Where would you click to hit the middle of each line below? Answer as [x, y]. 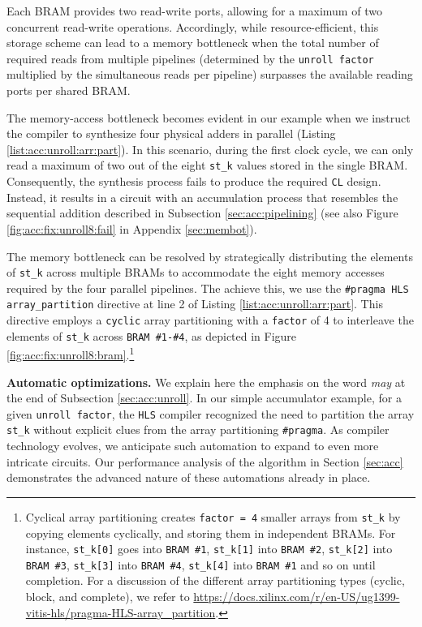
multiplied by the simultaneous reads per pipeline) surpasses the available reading [210, 74]
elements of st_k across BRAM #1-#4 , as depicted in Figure [152, 335]
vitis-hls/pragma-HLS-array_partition [121, 612]
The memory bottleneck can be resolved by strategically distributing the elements [210, 256]
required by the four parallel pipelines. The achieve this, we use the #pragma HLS [208, 288]
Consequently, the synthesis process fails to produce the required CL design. [194, 181]
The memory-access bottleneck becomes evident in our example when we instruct [209, 117]
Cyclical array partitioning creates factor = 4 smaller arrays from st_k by [213, 516]
